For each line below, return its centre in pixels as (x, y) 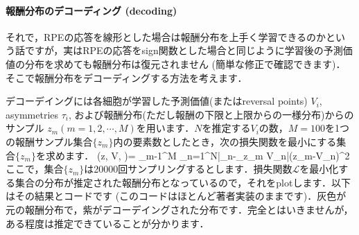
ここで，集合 (35, 169)
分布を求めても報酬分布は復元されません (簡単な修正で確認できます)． (185, 63)
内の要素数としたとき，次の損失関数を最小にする (225, 141)
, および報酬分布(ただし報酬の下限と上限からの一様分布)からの (211, 114)
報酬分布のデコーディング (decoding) (91, 10)
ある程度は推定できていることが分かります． (107, 223)
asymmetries (32, 114)
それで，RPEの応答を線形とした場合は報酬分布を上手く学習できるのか (166, 36)
